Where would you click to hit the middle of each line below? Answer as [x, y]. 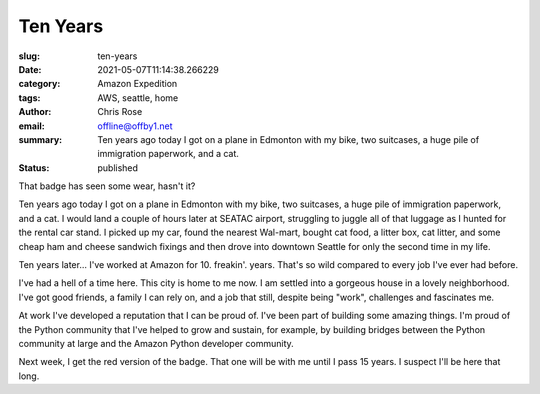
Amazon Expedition [137, 84]
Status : [34, 167]
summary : [40, 139]
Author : [35, 112]
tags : [29, 97]
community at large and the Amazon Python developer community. [156, 343]
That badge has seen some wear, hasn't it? [107, 186]
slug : [29, 56]
